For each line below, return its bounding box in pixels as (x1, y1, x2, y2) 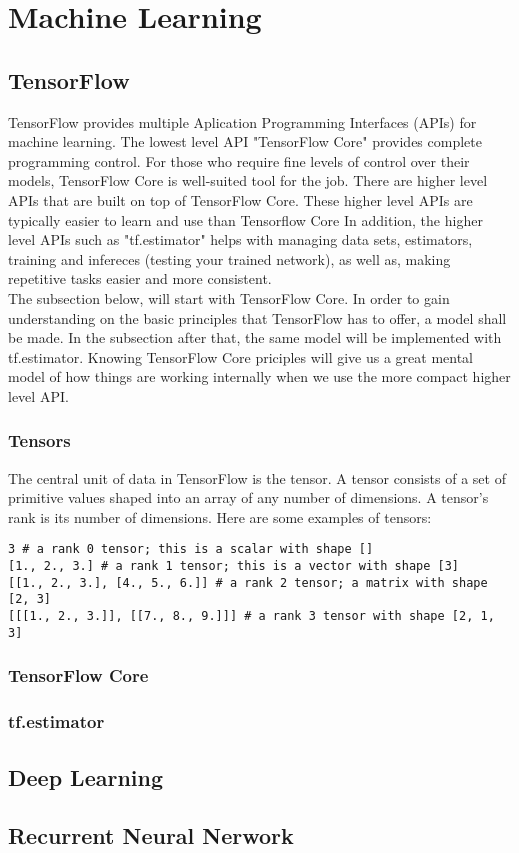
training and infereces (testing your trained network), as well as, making (8, 248, 451, 269)
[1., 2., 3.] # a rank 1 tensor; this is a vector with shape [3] (8, 559, 460, 574)
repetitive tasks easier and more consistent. (8, 268, 272, 289)
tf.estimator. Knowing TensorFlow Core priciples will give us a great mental (8, 346, 474, 367)
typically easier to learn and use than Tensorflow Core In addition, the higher (8, 209, 483, 230)
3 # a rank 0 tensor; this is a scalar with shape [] (8, 542, 374, 557)
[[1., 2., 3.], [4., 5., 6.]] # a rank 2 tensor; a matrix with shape (8, 575, 488, 590)
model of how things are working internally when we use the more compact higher (8, 366, 511, 387)
